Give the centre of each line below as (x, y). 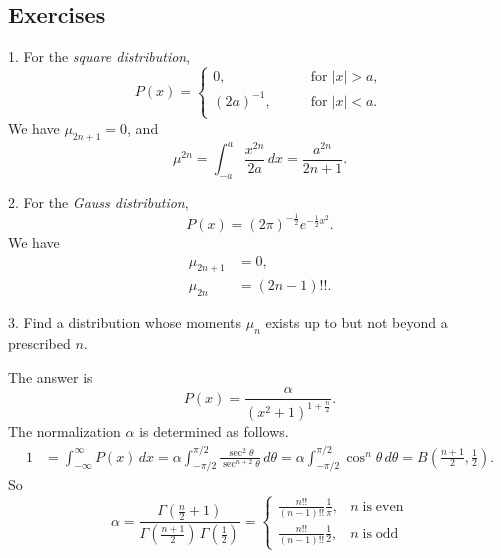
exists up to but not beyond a (356, 322)
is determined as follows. (214, 431)
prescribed (39, 343)
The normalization (64, 431)
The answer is (50, 376)
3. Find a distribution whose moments (125, 322)
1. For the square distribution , (99, 56)
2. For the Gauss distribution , (98, 202)
